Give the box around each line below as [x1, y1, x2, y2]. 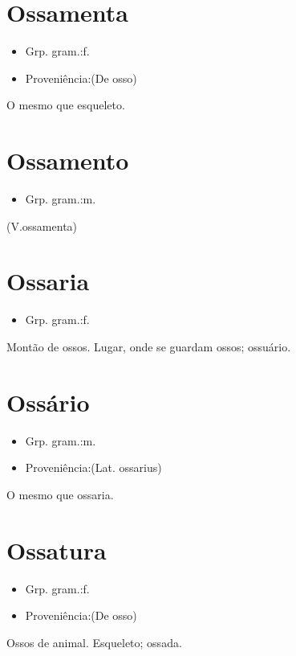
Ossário [6, 385, 90, 418]
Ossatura [6, 533, 107, 566]
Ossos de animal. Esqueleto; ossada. [6, 633, 182, 650]
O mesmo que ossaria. [6, 486, 114, 502]
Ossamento [6, 144, 129, 177]
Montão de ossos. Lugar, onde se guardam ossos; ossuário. [6, 338, 291, 355]
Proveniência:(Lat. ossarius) [25, 459, 162, 476]
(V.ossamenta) [6, 217, 78, 234]
